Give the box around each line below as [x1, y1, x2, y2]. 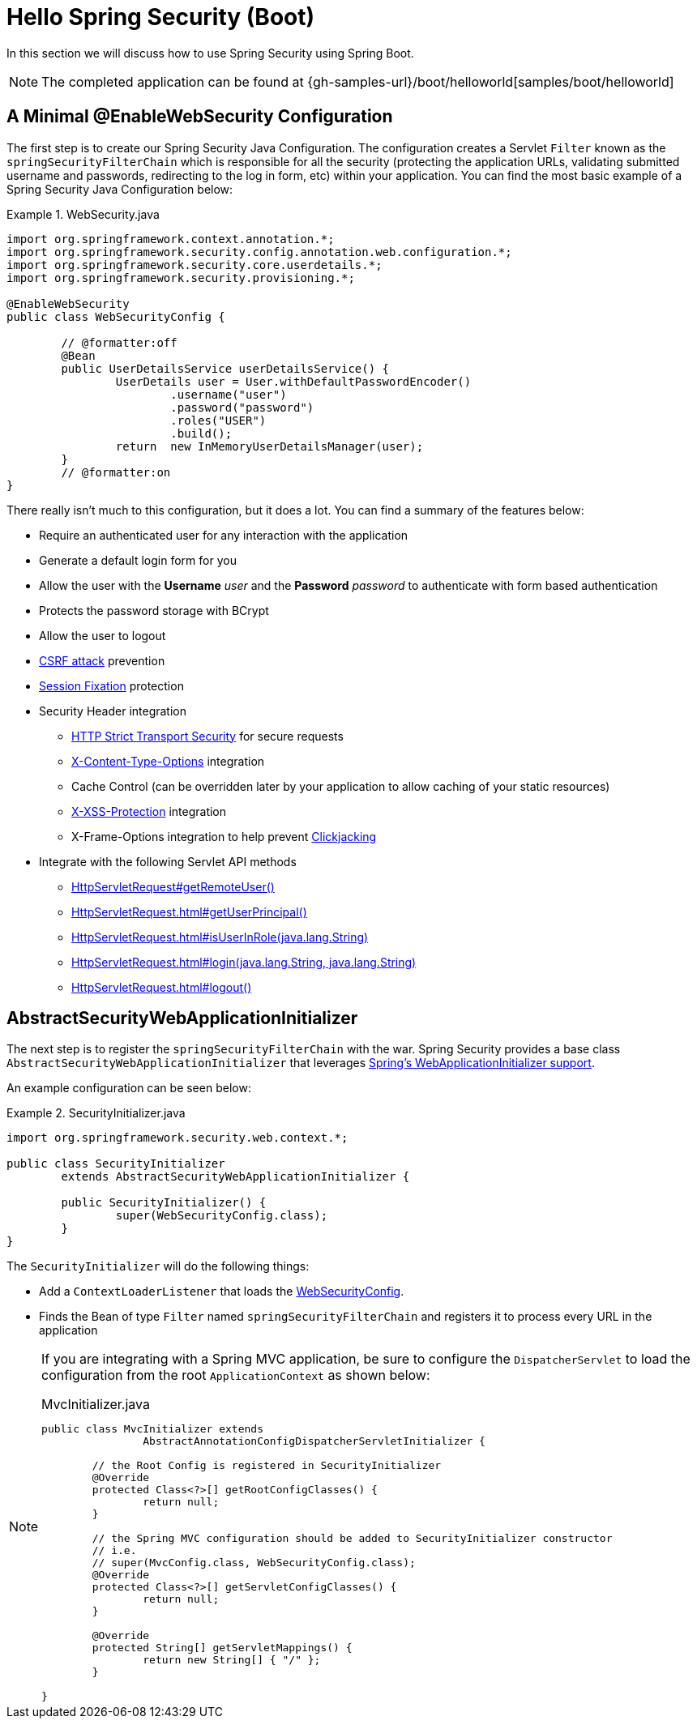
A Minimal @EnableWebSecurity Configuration [6, 106, 393, 127]
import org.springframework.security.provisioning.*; [6, 271, 355, 284]
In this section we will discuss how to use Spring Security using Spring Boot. [6, 45, 414, 60]
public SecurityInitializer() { [61, 1196, 267, 1210]
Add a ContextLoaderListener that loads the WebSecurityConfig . [39, 1284, 404, 1299]
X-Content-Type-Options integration [71, 754, 265, 768]
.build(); [170, 426, 233, 440]
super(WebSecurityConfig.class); [115, 1209, 328, 1223]
